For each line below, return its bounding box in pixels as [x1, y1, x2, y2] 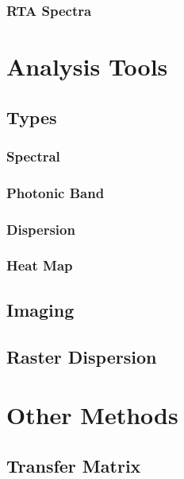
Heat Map [6, 255, 73, 275]
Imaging [6, 297, 75, 321]
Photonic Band [6, 182, 105, 202]
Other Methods [6, 399, 178, 431]
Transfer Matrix [6, 453, 141, 477]
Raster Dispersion [6, 344, 157, 368]
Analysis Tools [6, 50, 168, 83]
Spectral [6, 146, 60, 166]
